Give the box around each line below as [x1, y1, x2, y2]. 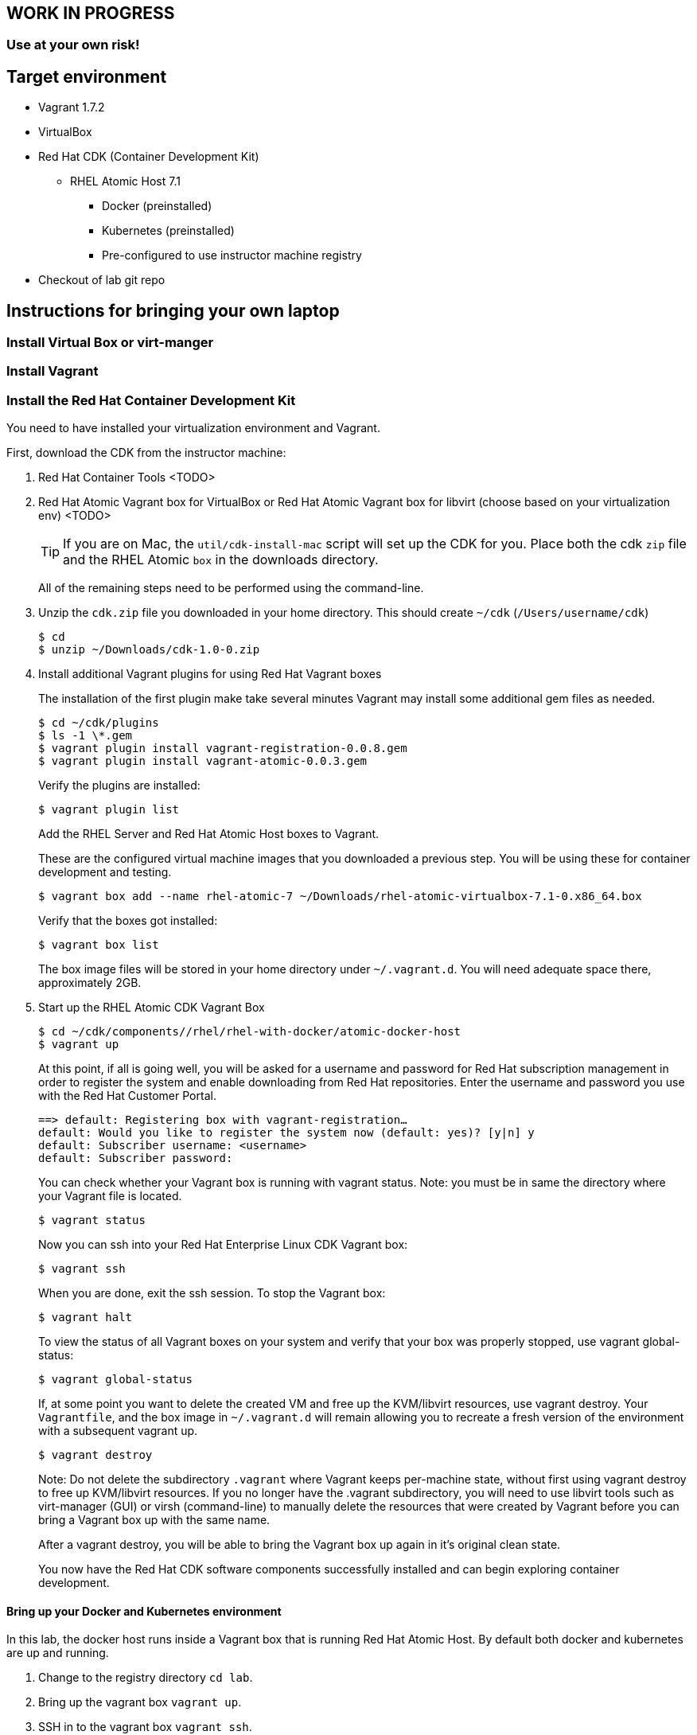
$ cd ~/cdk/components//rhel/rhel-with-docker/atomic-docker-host [38, 1025, 461, 1039]
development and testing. [38, 865, 172, 879]
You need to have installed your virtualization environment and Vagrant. [6, 421, 380, 435]
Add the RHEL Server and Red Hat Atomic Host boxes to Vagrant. [38, 827, 380, 841]
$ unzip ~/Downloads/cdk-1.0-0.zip [38, 643, 260, 657]
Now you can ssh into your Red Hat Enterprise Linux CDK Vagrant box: [38, 1238, 408, 1252]
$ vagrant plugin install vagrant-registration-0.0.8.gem [38, 742, 407, 755]
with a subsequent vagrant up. [38, 1424, 198, 1438]
